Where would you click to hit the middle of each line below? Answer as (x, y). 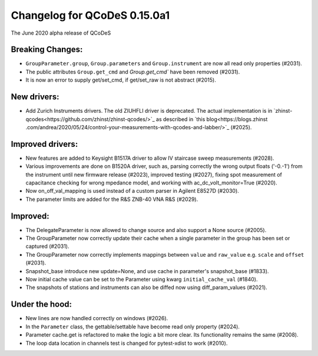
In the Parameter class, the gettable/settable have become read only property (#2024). (132, 327)
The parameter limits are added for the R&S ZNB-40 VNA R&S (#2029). (112, 199)
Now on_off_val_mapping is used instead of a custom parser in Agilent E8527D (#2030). (132, 191)
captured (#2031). (47, 246)
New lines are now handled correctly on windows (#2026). (97, 318)
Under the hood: (42, 305)
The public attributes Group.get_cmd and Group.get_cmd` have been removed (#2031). (133, 72)
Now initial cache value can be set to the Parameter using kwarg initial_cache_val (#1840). (142, 280)
